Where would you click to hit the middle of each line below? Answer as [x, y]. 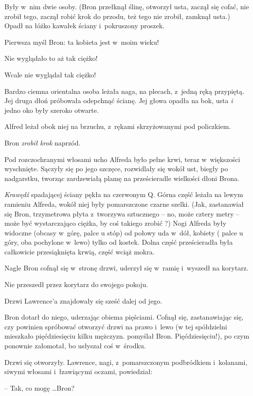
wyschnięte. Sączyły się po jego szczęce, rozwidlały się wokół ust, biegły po [116, 169]
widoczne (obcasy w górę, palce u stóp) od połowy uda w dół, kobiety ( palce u [124, 232]
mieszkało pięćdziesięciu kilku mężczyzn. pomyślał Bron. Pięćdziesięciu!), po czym [127, 336]
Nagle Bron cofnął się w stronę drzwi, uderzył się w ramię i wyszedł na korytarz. [126, 268]
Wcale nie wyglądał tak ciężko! [50, 74]
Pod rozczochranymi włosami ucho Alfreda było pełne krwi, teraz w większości [122, 159]
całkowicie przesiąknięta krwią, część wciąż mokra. [80, 251]
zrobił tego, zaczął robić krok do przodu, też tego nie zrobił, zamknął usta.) [117, 16]
